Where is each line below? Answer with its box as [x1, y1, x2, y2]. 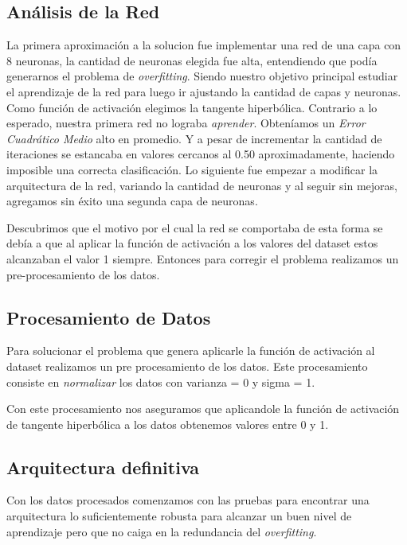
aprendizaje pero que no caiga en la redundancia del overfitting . [6, 523, 317, 539]
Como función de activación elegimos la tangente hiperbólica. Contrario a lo [6, 99, 378, 115]
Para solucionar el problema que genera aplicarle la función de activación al [6, 342, 375, 359]
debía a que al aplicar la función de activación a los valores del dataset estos [6, 235, 378, 251]
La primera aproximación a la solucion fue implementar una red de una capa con [6, 37, 401, 53]
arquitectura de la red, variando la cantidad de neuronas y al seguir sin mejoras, [6, 177, 397, 193]
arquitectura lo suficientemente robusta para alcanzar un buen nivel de [6, 508, 352, 524]
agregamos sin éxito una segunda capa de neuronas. [6, 193, 258, 209]
